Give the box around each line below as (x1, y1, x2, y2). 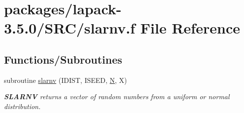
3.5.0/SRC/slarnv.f (4, 18, 136, 38)
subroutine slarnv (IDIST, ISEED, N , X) (4, 75, 127, 85)
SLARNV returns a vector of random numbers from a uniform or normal (4, 91, 230, 102)
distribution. (4, 101, 41, 111)
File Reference (140, 18, 240, 38)
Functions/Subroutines (4, 51, 122, 67)
